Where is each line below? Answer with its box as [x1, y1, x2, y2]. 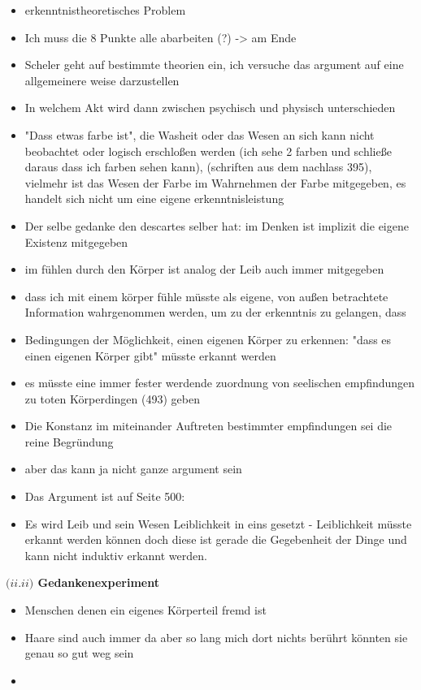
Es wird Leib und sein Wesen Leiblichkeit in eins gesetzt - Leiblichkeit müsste [24, 515, 412, 532]
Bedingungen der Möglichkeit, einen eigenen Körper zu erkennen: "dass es [24, 330, 392, 347]
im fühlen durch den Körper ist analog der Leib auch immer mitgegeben [24, 261, 384, 278]
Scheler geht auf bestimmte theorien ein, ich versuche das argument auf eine [24, 56, 404, 73]
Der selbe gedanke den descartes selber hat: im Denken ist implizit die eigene [24, 217, 409, 234]
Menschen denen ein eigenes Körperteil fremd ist [24, 602, 267, 619]
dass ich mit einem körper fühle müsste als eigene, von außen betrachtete [24, 287, 388, 304]
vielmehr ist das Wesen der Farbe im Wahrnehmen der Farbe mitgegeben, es [24, 174, 406, 191]
